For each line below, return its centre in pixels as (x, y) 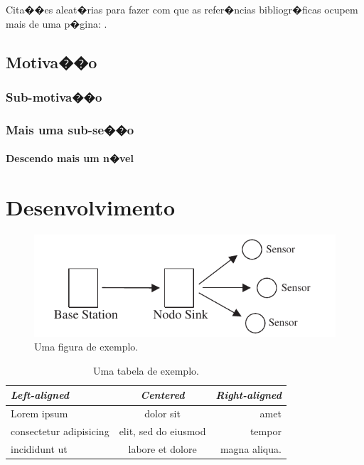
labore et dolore (162, 449)
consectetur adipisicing (60, 431)
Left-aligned (40, 395)
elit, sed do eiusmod (162, 431)
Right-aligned (248, 395)
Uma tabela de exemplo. (146, 370)
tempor (266, 431)
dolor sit (162, 413)
